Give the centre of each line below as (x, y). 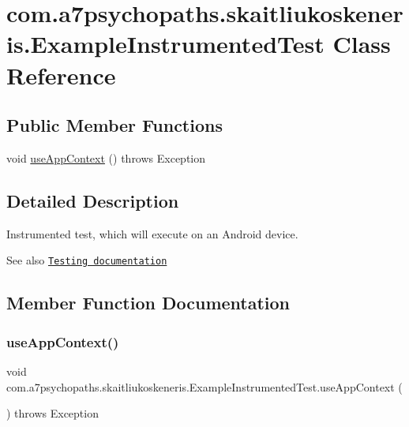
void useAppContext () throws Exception (106, 157)
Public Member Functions (114, 125)
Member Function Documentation (148, 303)
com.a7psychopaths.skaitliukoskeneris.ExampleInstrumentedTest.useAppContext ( (204, 386)
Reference (61, 75)
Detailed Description (93, 200)
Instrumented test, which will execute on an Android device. (152, 233)
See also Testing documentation (87, 260)
